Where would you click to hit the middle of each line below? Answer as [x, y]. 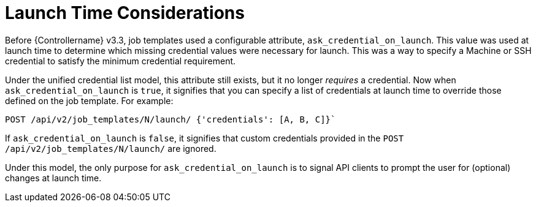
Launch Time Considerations [125, 13]
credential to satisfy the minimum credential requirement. [121, 61]
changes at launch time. [53, 178]
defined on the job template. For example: [89, 100]
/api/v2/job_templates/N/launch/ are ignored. [111, 148]
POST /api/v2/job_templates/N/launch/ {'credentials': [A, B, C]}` [170, 119]
